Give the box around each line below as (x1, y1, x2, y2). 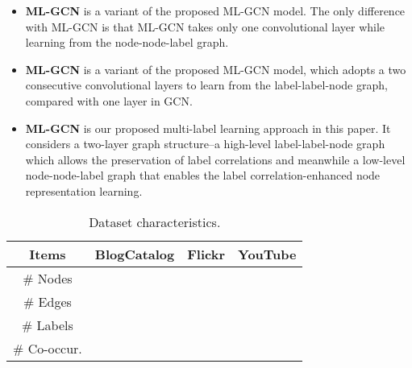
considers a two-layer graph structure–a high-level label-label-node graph (25, 135, 385, 152)
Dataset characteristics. (89, 212, 221, 231)
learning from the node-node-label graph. (25, 34, 229, 51)
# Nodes (23, 268, 73, 287)
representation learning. (25, 182, 143, 199)
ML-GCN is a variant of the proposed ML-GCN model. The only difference (25, 2, 406, 19)
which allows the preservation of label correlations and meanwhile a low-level (25, 151, 406, 167)
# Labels (21, 315, 73, 334)
